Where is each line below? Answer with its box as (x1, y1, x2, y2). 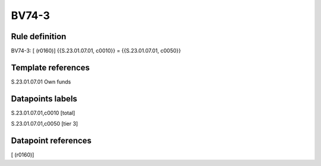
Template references (11, 62, 90, 72)
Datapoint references (11, 136, 92, 146)
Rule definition (11, 31, 67, 41)
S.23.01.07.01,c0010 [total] (11, 109, 75, 116)
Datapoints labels (11, 94, 77, 104)
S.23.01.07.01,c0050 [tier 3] (11, 120, 78, 127)
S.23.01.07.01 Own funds (11, 78, 71, 85)
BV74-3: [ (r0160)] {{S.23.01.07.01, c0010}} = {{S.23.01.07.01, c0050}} (11, 47, 181, 55)
